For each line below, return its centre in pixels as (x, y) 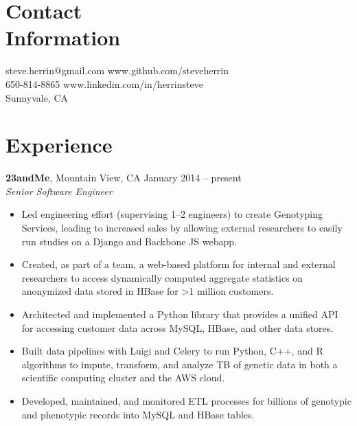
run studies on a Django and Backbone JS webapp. (129, 241)
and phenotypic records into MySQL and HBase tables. (138, 414)
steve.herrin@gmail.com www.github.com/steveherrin (117, 70)
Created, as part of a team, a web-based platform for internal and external (178, 264)
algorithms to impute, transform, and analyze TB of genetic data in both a (180, 364)
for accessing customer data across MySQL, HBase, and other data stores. (177, 327)
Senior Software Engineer (59, 191)
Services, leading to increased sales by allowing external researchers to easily (182, 227)
